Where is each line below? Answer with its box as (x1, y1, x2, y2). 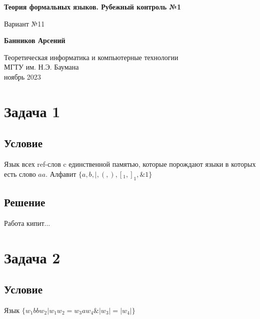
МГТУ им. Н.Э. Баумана (4, 62, 79, 72)
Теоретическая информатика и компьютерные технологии (4, 52, 178, 62)
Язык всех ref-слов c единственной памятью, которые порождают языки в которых (4, 159, 256, 169)
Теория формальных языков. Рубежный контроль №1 (4, 2, 181, 12)
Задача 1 (4, 101, 60, 121)
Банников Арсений (4, 35, 65, 46)
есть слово (4, 168, 36, 179)
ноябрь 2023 (4, 71, 41, 82)
